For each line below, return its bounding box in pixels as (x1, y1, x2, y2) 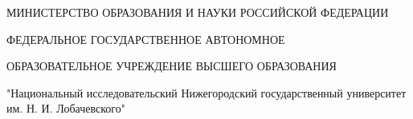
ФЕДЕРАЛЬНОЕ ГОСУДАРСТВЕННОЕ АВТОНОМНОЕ (6, 30, 285, 47)
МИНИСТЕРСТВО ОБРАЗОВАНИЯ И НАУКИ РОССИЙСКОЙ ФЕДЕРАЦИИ (6, 4, 389, 20)
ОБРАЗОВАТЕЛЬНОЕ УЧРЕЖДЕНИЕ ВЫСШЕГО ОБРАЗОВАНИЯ (6, 58, 337, 74)
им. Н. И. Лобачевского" (6, 100, 125, 117)
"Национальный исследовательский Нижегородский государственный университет (6, 84, 407, 101)
